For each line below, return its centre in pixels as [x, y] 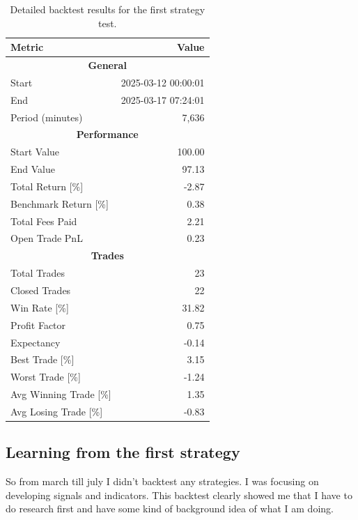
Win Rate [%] [40, 307]
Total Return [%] [47, 186]
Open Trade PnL [47, 238]
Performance [107, 134]
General [107, 65]
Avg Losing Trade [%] [57, 411]
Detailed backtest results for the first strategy [108, 9]
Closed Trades [41, 290]
